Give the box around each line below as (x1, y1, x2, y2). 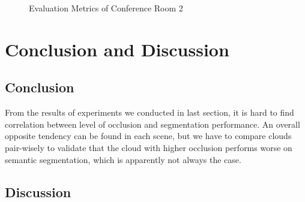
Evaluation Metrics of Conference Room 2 (29, 2, 183, 14)
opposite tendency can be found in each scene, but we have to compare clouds (5, 129, 292, 142)
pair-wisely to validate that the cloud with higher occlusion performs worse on (5, 141, 292, 153)
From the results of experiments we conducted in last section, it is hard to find (5, 106, 294, 119)
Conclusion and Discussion (5, 37, 229, 61)
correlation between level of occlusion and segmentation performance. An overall (5, 117, 300, 130)
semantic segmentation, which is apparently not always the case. (5, 153, 241, 165)
